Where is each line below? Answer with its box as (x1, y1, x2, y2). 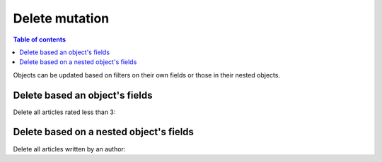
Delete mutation (13, 11, 110, 26)
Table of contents (13, 35, 66, 44)
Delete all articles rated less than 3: (13, 108, 116, 116)
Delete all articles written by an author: (13, 144, 126, 153)
